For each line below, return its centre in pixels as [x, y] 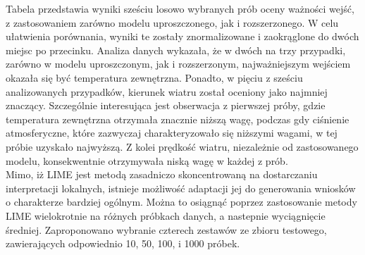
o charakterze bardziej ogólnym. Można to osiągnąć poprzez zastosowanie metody [181, 202]
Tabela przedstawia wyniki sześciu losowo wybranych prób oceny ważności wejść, [180, 8]
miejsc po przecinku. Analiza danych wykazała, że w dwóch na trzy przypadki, [176, 50]
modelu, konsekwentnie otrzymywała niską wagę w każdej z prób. [147, 160]
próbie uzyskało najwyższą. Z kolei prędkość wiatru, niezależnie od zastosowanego [182, 146]
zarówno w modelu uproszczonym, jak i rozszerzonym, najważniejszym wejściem [178, 64]
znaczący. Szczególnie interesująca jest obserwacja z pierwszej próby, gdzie [166, 105]
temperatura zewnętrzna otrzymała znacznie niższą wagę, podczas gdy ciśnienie [178, 119]
